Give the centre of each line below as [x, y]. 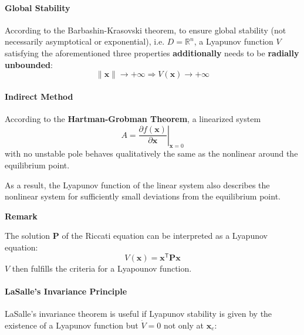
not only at [184, 325]
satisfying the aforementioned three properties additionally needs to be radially [152, 53]
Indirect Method [39, 96]
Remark [21, 216]
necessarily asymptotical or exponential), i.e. [85, 41]
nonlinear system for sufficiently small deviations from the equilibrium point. [143, 196]
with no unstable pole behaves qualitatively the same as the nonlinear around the [151, 153]
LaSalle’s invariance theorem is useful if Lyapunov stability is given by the [139, 313]
